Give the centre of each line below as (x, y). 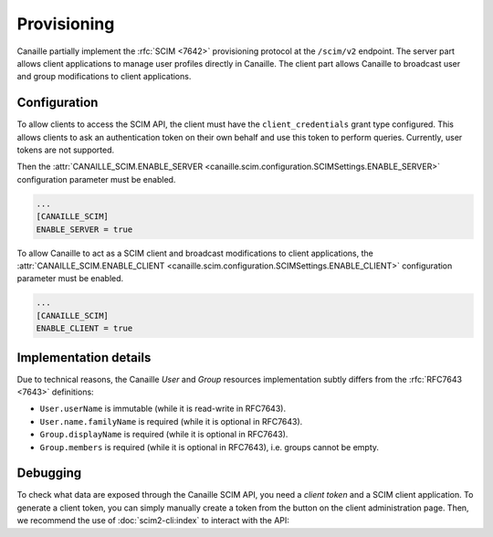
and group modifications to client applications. (104, 77)
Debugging (49, 474)
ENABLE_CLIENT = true (84, 328)
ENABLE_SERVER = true (84, 229)
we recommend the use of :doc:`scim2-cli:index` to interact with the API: (153, 521)
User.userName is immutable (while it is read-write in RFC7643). (163, 409)
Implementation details (84, 358)
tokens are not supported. (66, 150)
